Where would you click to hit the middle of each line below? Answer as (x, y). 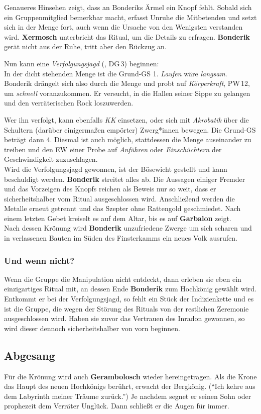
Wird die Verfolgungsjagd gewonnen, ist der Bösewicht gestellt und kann (116, 169)
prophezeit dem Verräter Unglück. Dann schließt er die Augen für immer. (117, 406)
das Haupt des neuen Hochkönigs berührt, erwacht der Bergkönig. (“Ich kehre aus (130, 386)
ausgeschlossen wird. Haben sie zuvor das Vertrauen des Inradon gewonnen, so (124, 318)
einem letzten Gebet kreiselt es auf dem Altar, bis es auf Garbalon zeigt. (118, 218)
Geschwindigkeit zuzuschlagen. (51, 159)
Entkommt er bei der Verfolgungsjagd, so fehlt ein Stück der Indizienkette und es (129, 299)
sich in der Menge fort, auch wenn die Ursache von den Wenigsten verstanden (123, 27)
